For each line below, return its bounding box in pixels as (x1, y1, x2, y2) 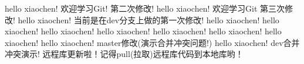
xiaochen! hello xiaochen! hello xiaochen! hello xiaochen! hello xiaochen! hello (5, 25, 282, 37)
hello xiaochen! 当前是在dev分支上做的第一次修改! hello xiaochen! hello (18, 13, 279, 26)
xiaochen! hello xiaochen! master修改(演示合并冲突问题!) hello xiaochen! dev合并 (5, 36, 300, 48)
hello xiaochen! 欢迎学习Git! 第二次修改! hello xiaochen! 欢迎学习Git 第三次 (5, 2, 285, 14)
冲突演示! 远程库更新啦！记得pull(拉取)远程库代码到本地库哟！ (5, 48, 244, 60)
